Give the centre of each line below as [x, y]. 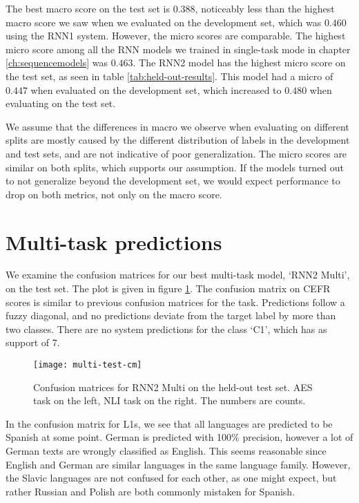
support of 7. [33, 342]
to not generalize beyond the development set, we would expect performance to [173, 181]
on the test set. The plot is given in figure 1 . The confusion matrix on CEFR [168, 288]
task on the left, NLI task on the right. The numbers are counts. [169, 400]
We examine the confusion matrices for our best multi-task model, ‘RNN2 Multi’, [178, 275]
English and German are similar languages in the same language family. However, [178, 464]
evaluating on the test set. [61, 103]
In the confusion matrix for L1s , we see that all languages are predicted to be [169, 423]
